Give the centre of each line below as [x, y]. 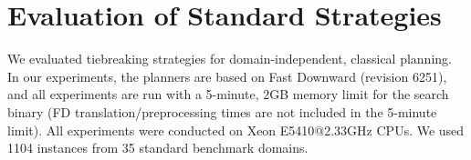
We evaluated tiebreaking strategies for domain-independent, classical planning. [230, 59]
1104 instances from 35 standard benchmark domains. [158, 148]
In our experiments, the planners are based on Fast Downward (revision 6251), [227, 76]
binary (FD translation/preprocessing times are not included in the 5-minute [222, 111]
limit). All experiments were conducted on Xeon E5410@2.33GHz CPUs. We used [236, 130]
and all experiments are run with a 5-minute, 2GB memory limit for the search [228, 94]
